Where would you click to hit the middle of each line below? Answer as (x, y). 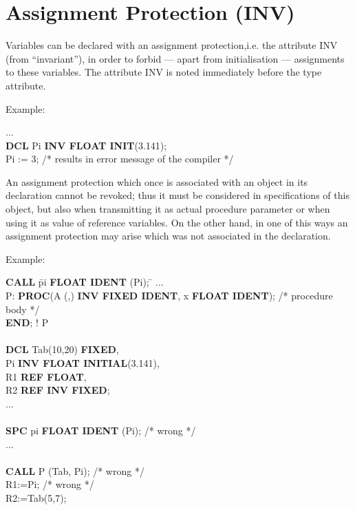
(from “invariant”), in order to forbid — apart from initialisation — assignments (175, 58)
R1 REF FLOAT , (46, 376)
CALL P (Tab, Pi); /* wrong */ (75, 470)
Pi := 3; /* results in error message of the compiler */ (120, 159)
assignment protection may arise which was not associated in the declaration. (168, 236)
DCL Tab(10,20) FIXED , (62, 349)
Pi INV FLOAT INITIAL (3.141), (83, 363)
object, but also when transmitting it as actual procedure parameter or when (168, 209)
